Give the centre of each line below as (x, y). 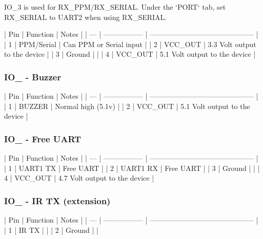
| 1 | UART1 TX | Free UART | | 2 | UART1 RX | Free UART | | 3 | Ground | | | (132, 168)
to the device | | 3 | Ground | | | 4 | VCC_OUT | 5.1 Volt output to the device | (130, 54)
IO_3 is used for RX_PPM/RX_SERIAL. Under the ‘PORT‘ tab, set (115, 7)
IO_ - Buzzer (33, 77)
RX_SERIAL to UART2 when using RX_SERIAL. (86, 17)
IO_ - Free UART (43, 138)
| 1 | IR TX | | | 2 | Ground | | (51, 230)
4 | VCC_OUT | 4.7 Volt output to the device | (79, 178)
